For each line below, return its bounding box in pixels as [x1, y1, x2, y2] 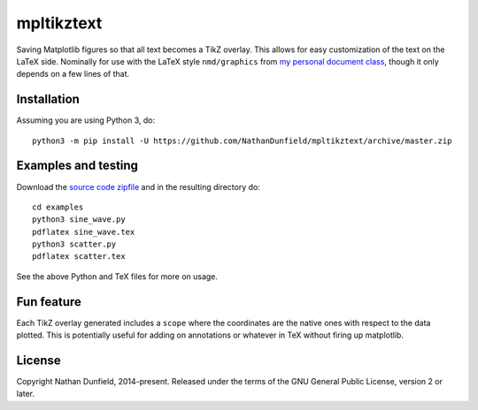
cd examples [32, 201, 84, 212]
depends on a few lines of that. [16, 69, 130, 80]
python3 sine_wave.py [32, 215, 126, 224]
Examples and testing [16, 158, 139, 173]
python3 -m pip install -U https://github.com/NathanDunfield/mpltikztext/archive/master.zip [32, 135, 452, 146]
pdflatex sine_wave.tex [32, 226, 135, 237]
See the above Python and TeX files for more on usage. [16, 270, 219, 282]
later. [16, 389, 35, 399]
